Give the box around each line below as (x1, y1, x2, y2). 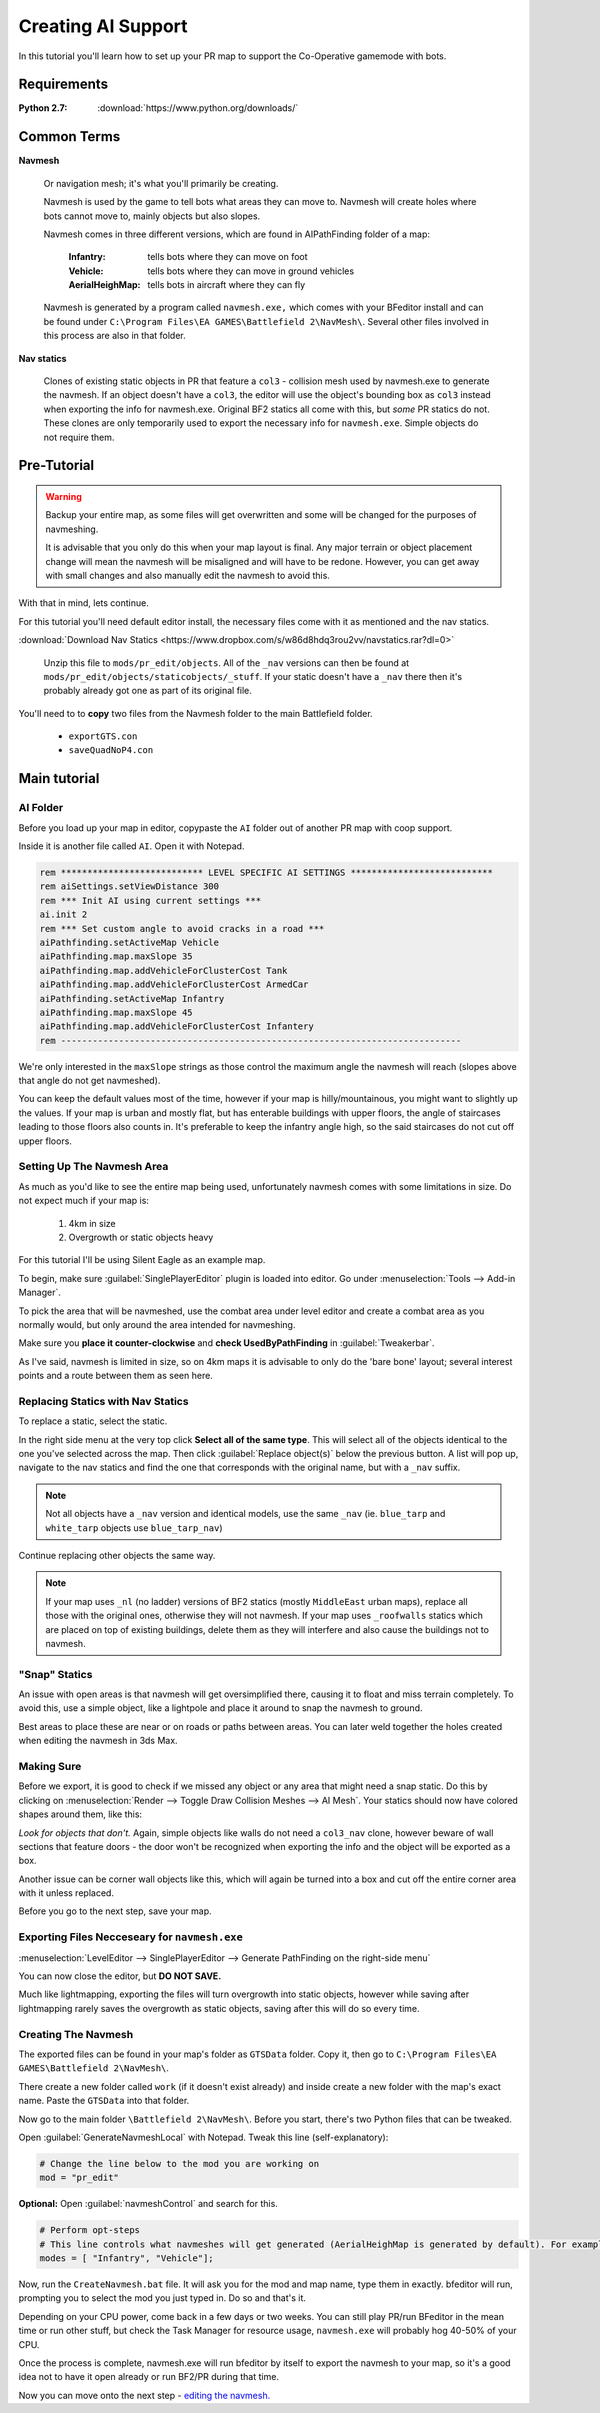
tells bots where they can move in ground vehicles (147, 265, 355, 277)
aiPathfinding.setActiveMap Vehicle (39, 936, 220, 948)
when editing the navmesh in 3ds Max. (18, 1735, 179, 1747)
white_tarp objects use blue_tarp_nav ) (45, 1521, 223, 1534)
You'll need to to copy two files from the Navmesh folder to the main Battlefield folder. (18, 707, 374, 719)
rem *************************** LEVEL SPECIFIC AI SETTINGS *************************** (39, 867, 494, 879)
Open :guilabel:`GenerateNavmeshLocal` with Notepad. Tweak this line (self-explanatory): (18, 2131, 389, 2143)
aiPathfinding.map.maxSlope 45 (39, 1006, 194, 1018)
